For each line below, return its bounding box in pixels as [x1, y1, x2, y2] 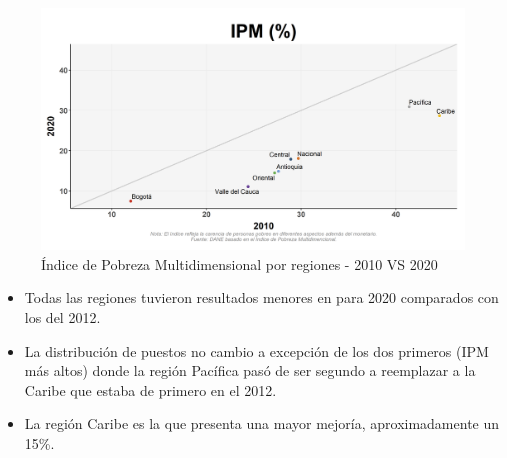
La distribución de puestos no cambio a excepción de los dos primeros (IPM [24, 340, 489, 361]
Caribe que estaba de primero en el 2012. [24, 379, 277, 400]
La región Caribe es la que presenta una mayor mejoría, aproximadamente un [24, 413, 500, 434]
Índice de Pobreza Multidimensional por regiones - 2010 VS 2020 [41, 253, 438, 274]
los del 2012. [24, 307, 101, 327]
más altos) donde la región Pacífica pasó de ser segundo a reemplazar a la [24, 360, 476, 381]
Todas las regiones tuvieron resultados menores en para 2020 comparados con [24, 287, 499, 308]
